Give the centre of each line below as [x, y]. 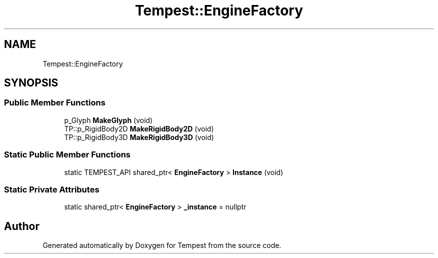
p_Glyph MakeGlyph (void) [108, 120]
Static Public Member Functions [67, 155]
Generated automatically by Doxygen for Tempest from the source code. [162, 245]
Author [22, 226]
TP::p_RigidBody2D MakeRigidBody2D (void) [139, 128]
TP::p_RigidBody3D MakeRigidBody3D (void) [139, 137]
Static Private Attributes [52, 189]
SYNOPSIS [31, 83]
